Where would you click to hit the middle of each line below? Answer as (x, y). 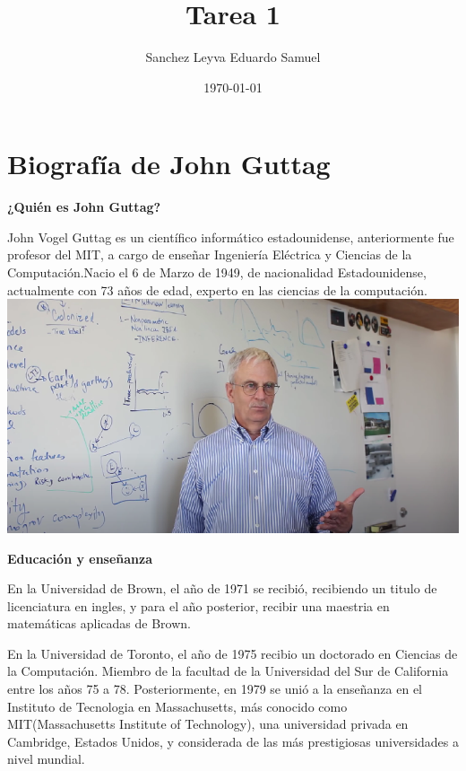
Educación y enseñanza (80, 558)
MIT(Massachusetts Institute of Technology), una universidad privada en (208, 724)
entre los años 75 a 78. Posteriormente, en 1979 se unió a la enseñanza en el (215, 689)
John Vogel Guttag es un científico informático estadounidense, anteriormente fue (231, 237)
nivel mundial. (46, 759)
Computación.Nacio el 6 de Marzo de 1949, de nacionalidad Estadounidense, (217, 272)
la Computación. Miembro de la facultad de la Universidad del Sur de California (228, 671)
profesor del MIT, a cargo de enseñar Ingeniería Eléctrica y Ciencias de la (210, 254)
